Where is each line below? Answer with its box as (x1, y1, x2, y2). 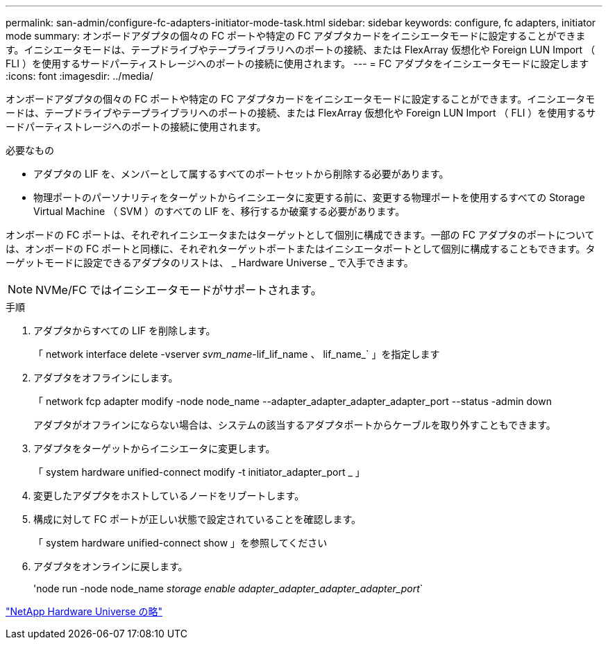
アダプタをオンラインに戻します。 (33, 560, 188, 572)
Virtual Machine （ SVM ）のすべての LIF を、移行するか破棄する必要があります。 (33, 205, 405, 217)
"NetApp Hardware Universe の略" (6, 605, 163, 617)
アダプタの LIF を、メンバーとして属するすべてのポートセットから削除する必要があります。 (33, 168, 449, 180)
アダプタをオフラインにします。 (33, 372, 178, 384)
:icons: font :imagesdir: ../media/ (6, 70, 153, 82)
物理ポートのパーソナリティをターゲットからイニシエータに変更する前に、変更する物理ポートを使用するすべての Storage (33, 191, 585, 203)
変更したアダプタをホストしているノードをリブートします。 (33, 490, 305, 501)
